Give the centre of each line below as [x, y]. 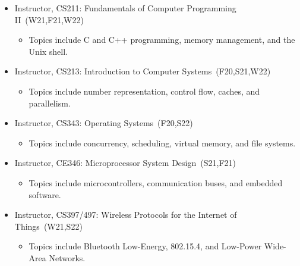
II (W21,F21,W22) [49, 19]
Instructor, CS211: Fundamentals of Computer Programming [125, 8]
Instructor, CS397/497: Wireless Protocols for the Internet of [126, 215]
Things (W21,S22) [48, 226]
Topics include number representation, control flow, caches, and [144, 91]
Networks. [67, 257]
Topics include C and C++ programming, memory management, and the [162, 40]
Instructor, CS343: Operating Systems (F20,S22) [104, 123]
